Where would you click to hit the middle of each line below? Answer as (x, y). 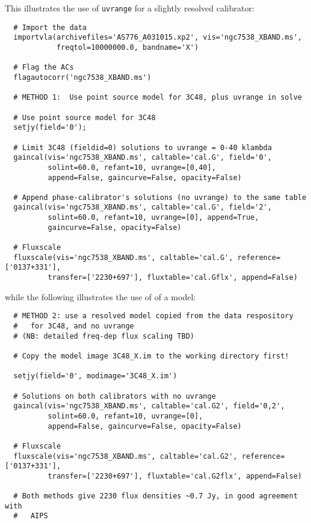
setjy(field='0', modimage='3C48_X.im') (95, 376)
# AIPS (31, 516)
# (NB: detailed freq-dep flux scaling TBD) (104, 336)
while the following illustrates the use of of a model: (100, 296)
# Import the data (50, 27)
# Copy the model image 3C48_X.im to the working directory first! (151, 356)
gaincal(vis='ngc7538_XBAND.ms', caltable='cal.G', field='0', (143, 158)
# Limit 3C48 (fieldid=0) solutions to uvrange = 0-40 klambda (143, 147)
